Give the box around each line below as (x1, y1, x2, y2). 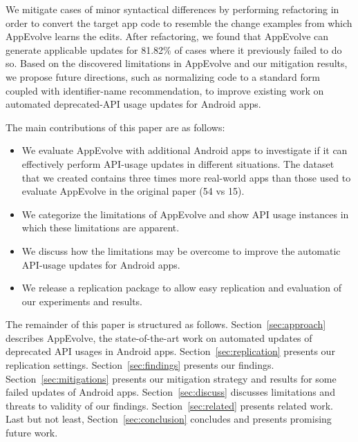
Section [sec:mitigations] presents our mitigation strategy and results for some (6, 371, 337, 385)
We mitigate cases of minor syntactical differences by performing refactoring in (6, 2, 339, 16)
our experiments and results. (21, 294, 142, 308)
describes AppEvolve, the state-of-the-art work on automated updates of (6, 330, 312, 345)
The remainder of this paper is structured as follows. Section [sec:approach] (6, 317, 326, 331)
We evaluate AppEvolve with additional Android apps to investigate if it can (21, 143, 348, 157)
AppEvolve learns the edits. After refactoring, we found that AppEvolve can (6, 29, 329, 44)
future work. (6, 425, 58, 440)
